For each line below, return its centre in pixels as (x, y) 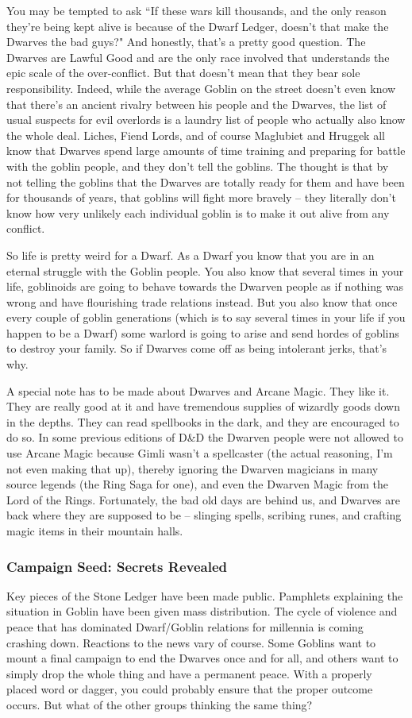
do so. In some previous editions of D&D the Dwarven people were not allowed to (205, 437)
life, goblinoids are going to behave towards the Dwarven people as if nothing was (205, 286)
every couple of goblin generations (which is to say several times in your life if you (206, 317)
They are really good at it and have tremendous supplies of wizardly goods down (203, 406)
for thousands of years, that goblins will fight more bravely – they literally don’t (201, 197)
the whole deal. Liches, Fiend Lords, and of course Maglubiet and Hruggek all (196, 135)
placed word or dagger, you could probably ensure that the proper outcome (190, 689)
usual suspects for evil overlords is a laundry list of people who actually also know (206, 120)
